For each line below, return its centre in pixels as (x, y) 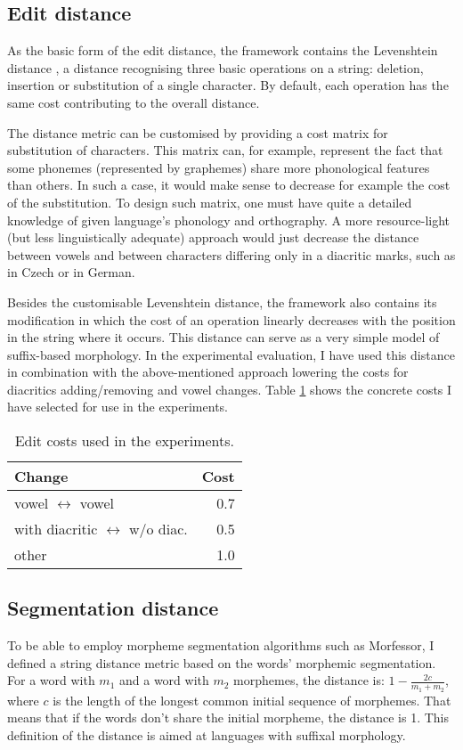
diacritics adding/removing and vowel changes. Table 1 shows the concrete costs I (230, 389)
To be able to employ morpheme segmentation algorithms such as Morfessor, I (221, 645)
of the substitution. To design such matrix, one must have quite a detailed (210, 202)
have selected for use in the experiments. (118, 407)
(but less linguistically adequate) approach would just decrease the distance (213, 237)
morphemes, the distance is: (309, 680)
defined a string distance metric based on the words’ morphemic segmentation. (222, 662)
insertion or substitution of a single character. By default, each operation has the (228, 85)
